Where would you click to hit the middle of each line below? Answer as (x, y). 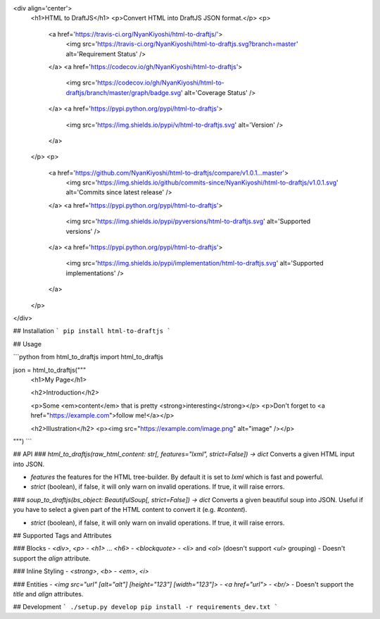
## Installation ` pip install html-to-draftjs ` (92, 331)
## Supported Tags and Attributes (62, 536)
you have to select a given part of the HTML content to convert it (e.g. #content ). (130, 510)
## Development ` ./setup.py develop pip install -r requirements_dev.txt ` (145, 607)
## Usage (27, 344)
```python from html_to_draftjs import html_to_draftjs (88, 357)
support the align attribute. (52, 558)
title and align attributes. (48, 594)
